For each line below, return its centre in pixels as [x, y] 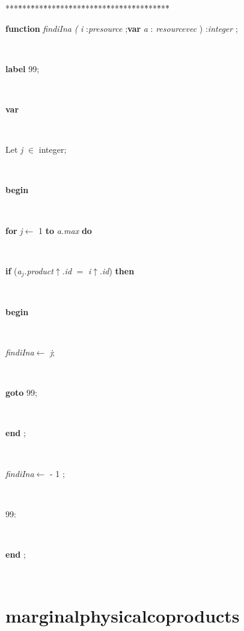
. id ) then [117, 270]
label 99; [23, 68]
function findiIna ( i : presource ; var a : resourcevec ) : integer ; [122, 28]
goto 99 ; [21, 392]
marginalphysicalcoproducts [123, 616]
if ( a [14, 270]
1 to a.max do [65, 230]
